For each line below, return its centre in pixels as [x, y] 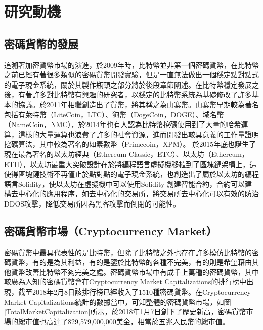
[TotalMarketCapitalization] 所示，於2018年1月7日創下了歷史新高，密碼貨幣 [125, 312]
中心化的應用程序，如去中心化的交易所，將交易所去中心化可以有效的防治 [138, 194]
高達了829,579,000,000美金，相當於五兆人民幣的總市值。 [138, 321]
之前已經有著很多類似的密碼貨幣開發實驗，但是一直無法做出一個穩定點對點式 [131, 75]
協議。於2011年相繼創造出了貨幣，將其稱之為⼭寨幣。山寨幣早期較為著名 [138, 104]
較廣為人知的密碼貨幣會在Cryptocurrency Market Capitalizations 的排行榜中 [125, 282]
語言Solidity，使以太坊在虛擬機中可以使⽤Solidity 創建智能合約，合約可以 [125, 183]
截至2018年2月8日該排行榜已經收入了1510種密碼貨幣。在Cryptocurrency [135, 292]
